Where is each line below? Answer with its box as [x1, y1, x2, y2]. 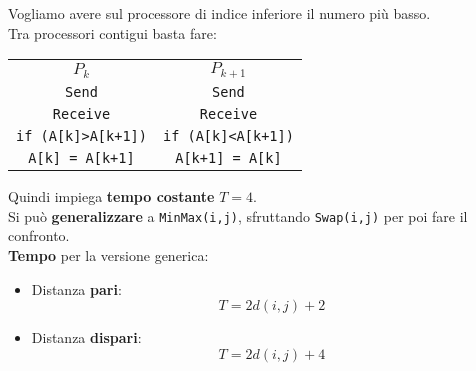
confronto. [8, 225, 70, 246]
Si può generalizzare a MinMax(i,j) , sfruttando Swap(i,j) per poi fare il [8, 205, 468, 226]
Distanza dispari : [31, 327, 142, 348]
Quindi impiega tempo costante [8, 186, 215, 207]
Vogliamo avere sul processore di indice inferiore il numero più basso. [8, 3, 431, 23]
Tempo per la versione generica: [8, 244, 209, 265]
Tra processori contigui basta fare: [8, 22, 217, 43]
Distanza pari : [31, 278, 122, 299]
